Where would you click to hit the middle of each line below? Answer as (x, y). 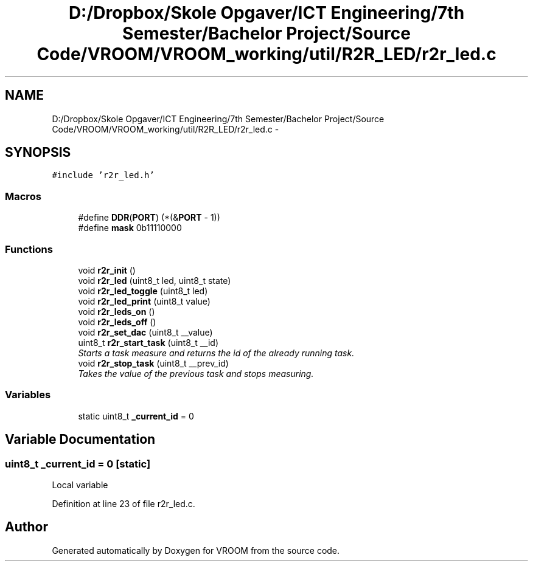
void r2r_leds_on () (117, 311)
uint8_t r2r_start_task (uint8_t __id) (148, 342)
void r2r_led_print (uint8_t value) (144, 301)
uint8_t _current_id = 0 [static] (78, 464)
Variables (28, 395)
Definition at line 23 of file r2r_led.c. (124, 503)
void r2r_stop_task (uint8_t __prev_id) (153, 363)
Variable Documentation (80, 440)
